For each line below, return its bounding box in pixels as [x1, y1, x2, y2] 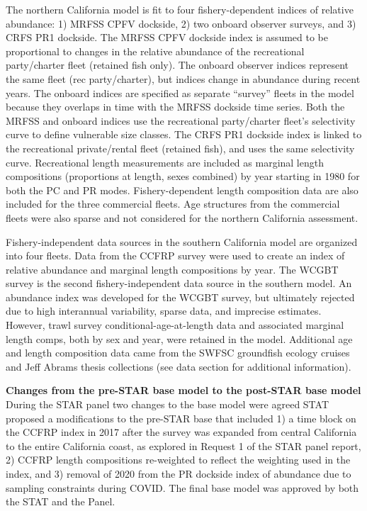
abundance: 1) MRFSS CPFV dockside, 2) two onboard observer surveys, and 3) [6, 16, 356, 30]
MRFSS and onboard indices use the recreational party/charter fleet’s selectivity [6, 113, 356, 128]
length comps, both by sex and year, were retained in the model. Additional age [6, 331, 353, 346]
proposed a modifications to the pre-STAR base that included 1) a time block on [6, 410, 356, 425]
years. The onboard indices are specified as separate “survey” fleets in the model [6, 85, 354, 100]
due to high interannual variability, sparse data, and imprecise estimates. [6, 303, 322, 318]
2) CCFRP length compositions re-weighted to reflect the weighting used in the [6, 452, 351, 467]
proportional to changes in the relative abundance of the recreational [6, 43, 305, 58]
